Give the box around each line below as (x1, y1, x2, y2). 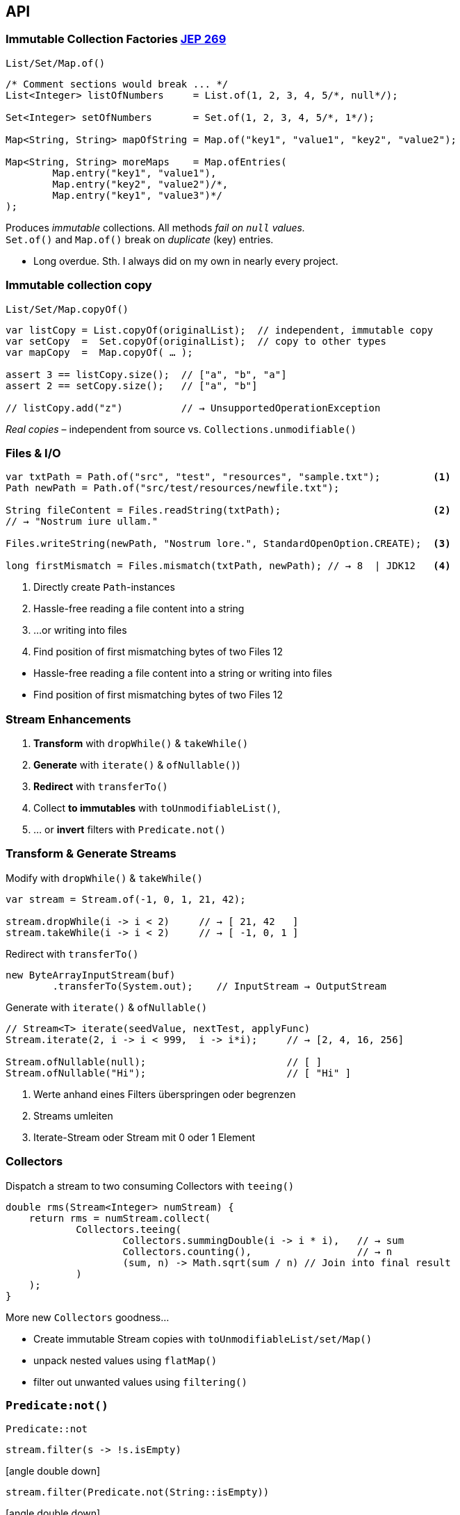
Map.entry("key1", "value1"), (52, 167, 217, 179)
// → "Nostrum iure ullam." (6, 516, 158, 527)
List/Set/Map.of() (6, 57, 106, 69)
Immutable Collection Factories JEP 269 (6, 32, 227, 47)
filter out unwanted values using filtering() (33, 1375, 247, 1388)
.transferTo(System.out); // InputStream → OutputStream (52, 980, 386, 992)
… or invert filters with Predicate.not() (33, 824, 226, 836)
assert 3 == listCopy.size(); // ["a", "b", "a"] (6, 368, 287, 380)
